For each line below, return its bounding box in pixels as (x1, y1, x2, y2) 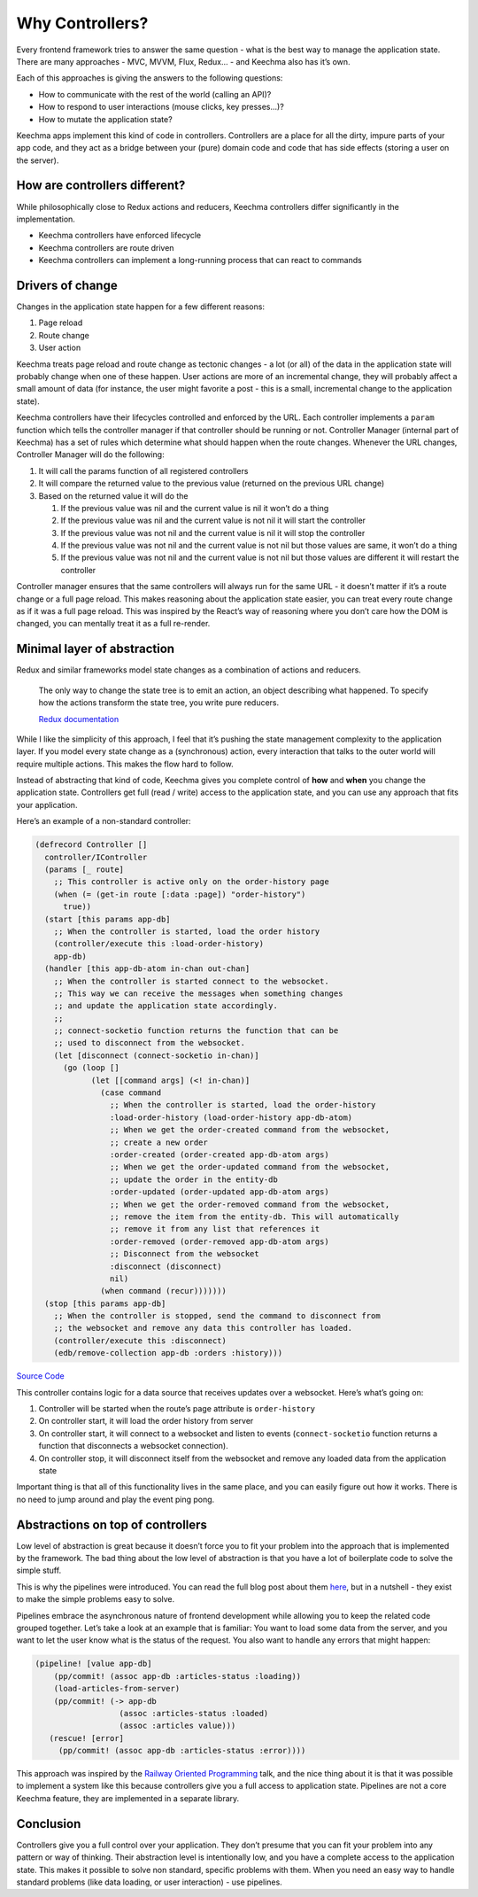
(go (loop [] (63, 1063, 119, 1073)
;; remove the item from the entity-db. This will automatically (109, 1211, 400, 1222)
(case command (100, 1088, 162, 1098)
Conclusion (16, 1816, 81, 1831)
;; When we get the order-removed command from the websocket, (109, 1199, 390, 1209)
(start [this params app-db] (44, 914, 172, 924)
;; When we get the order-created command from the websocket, (109, 1125, 390, 1135)
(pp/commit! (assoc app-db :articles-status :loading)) (53, 1671, 302, 1681)
